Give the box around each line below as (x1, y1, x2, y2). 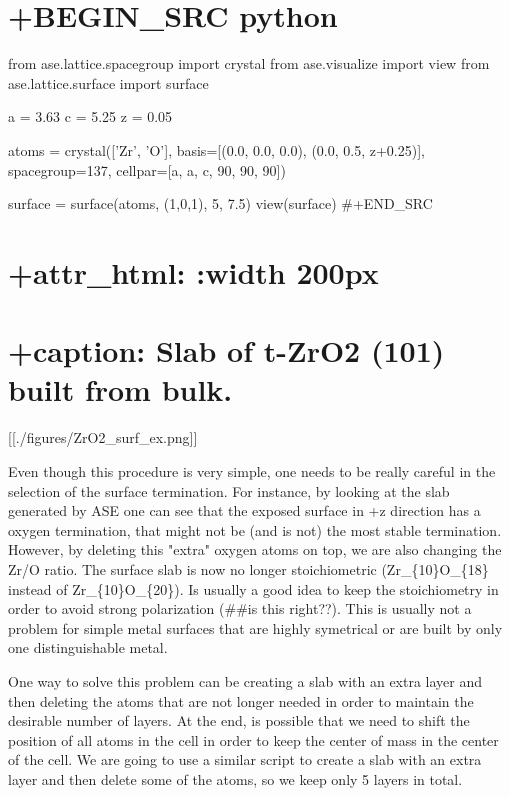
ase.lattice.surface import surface (8, 72, 209, 93)
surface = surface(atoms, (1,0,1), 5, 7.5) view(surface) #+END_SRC (8, 193, 433, 214)
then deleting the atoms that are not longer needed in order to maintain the (8, 690, 474, 711)
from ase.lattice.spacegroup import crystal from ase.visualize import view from (8, 53, 490, 74)
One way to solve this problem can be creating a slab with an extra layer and (8, 670, 483, 691)
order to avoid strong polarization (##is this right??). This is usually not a (8, 598, 472, 619)
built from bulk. (8, 369, 233, 410)
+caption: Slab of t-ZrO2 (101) (8, 330, 445, 371)
